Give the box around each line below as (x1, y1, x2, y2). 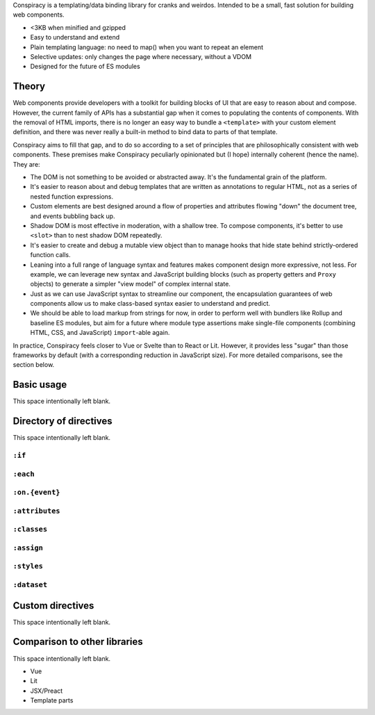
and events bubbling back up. (30, 212, 115, 220)
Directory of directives (12, 416, 112, 427)
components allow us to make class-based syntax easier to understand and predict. (30, 299, 271, 308)
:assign (12, 543, 43, 552)
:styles (12, 561, 43, 571)
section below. (12, 361, 55, 369)
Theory (12, 81, 46, 92)
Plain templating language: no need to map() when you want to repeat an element (30, 42, 264, 51)
